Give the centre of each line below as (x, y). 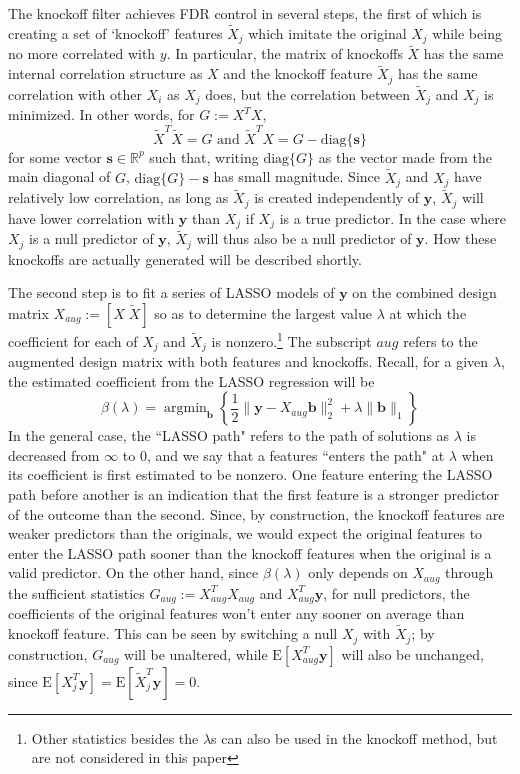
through (469, 572)
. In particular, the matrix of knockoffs (284, 53)
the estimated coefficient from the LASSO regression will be (191, 380)
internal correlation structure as (105, 73)
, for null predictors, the (396, 592)
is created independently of (337, 197)
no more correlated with (82, 53)
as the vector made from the (405, 156)
